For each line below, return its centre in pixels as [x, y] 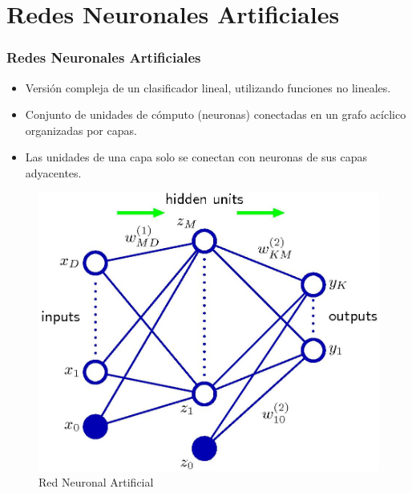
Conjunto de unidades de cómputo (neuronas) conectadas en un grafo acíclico [216, 114]
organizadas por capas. [81, 130]
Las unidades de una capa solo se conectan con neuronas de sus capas [196, 157]
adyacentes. [53, 172]
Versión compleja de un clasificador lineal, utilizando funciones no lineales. [208, 87]
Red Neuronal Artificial [96, 482]
